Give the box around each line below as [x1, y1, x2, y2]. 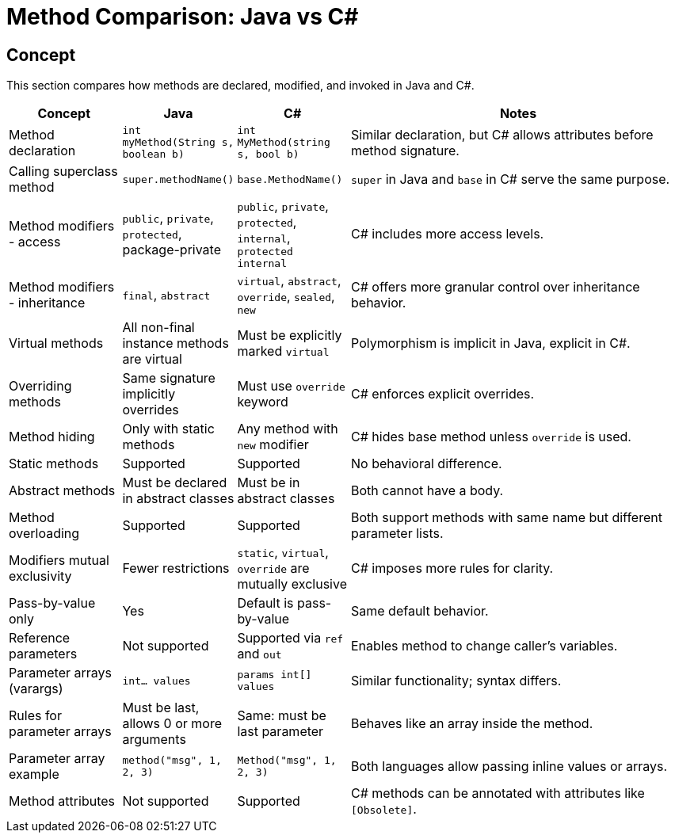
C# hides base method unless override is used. [351, 429, 631, 445]
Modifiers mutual [9, 552, 109, 569]
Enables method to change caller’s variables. [351, 638, 618, 654]
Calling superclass [9, 163, 118, 180]
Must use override [237, 378, 345, 395]
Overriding [9, 378, 72, 395]
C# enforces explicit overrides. [351, 386, 535, 402]
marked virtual [237, 343, 330, 360]
